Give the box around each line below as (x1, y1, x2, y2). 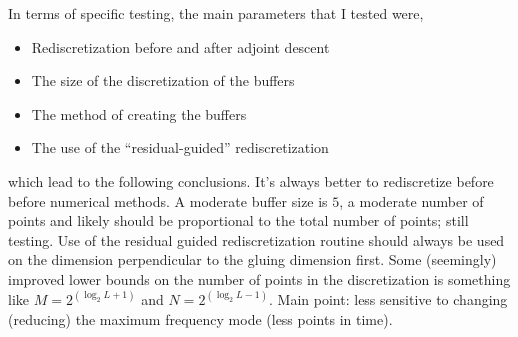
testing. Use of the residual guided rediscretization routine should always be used (8, 229, 505, 250)
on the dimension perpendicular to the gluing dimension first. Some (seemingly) (8, 249, 497, 270)
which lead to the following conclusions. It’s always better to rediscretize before (8, 170, 494, 191)
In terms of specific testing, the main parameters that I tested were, (8, 3, 424, 23)
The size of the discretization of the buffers (31, 70, 295, 91)
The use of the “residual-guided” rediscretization (31, 137, 329, 158)
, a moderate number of (339, 190, 484, 211)
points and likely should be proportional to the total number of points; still (8, 210, 469, 231)
